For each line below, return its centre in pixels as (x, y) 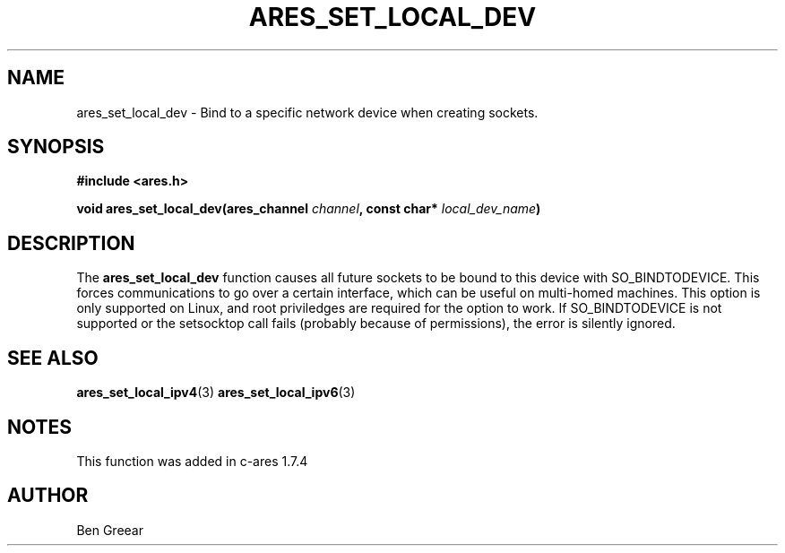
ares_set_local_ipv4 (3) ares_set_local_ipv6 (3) (216, 393)
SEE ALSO (53, 358)
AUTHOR (48, 496)
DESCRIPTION (71, 243)
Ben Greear (110, 530)
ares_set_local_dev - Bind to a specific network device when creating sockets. (307, 112)
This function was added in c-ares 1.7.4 (192, 461)
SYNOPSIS (56, 147)
